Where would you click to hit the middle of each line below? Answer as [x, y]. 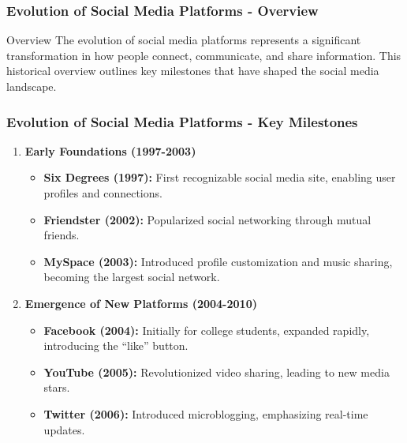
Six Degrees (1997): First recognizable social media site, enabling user [220, 177]
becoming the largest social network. [132, 277]
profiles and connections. [103, 193]
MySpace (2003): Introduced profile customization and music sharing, [218, 261]
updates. [64, 429]
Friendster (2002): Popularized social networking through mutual [207, 219]
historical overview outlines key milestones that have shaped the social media [193, 71]
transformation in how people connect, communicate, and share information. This [204, 55]
